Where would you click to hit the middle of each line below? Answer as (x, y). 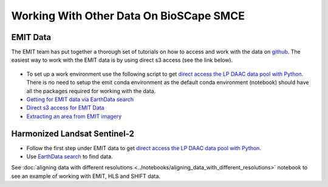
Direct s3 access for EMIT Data (65, 108)
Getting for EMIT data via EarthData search (80, 99)
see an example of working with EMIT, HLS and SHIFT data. (86, 176)
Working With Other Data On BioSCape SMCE (128, 16)
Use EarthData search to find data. (70, 157)
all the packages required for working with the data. (91, 91)
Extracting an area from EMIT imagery (74, 116)
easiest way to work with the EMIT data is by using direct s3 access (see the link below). (122, 60)
